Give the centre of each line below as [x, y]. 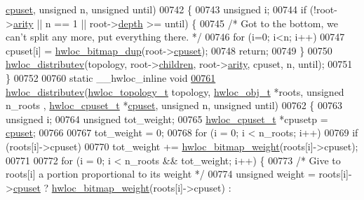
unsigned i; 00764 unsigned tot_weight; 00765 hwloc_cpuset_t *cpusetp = [167, 119]
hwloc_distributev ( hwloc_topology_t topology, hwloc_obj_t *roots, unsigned [175, 91]
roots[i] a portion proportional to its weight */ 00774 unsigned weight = [161, 174]
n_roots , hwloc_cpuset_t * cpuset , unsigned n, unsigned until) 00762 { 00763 [174, 105]
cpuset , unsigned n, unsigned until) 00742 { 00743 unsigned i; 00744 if [156, 9]
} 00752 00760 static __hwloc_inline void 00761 [111, 77]
